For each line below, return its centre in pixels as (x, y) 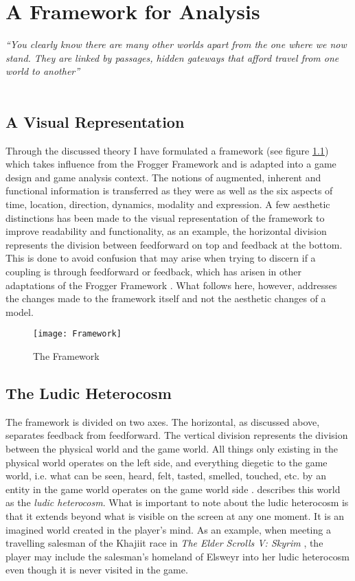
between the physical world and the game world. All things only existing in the (172, 449)
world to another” (43, 71)
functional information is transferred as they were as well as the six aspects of (169, 191)
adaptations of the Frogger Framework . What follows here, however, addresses (171, 285)
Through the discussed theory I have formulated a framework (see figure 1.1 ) (167, 150)
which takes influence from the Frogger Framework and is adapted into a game (171, 164)
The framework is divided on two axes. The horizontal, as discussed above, (163, 421)
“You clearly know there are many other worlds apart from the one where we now (176, 44)
